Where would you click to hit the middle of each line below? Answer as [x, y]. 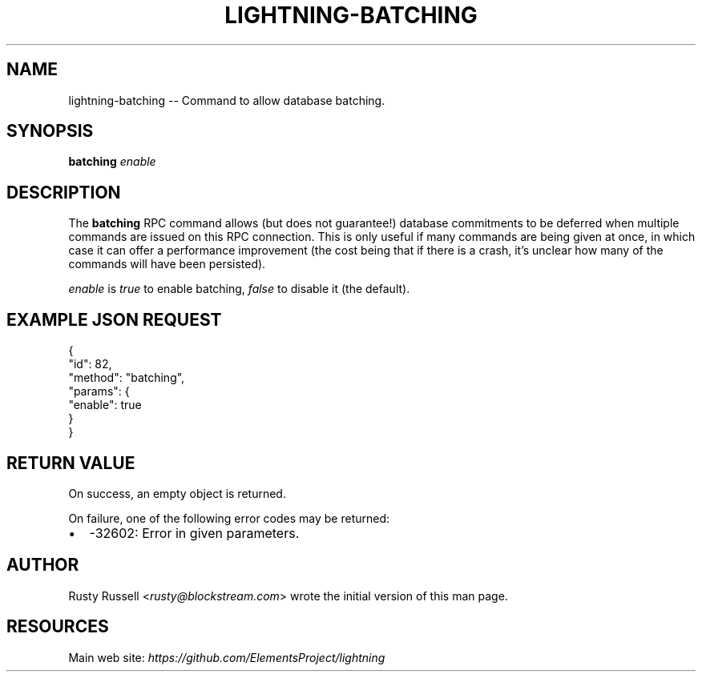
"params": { [99, 391]
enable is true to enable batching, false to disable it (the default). [239, 289]
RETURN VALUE [71, 463]
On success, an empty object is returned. [177, 493]
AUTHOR [43, 565]
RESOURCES [58, 627]
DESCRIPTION [64, 192]
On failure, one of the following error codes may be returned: [229, 518]
